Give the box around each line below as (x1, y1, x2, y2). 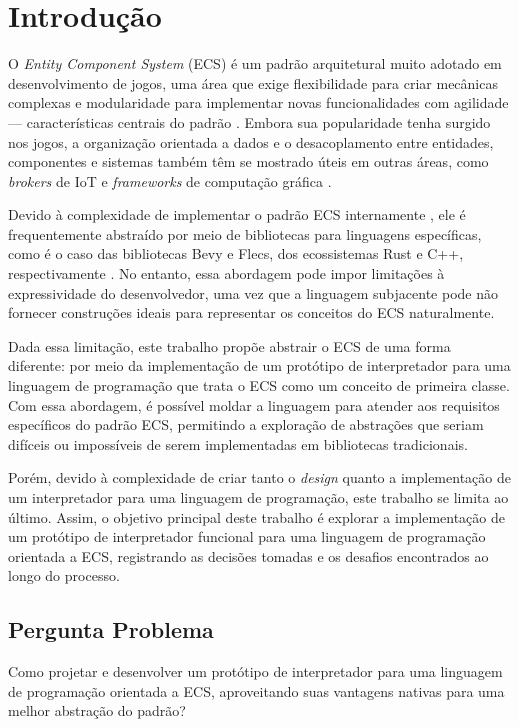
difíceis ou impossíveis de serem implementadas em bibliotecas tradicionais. (8, 433, 468, 454)
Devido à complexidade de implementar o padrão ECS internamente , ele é (8, 204, 466, 225)
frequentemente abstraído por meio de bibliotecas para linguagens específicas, (8, 223, 482, 244)
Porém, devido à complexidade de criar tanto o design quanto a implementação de (8, 467, 511, 488)
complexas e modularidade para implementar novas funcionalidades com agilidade (8, 92, 509, 113)
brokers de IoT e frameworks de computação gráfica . (8, 170, 332, 191)
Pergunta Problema (8, 614, 214, 645)
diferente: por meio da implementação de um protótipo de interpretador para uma (8, 355, 511, 376)
